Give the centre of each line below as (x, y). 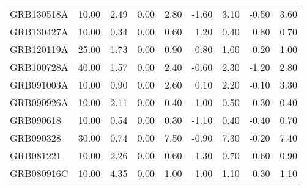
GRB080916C (39, 173)
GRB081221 (35, 155)
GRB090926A (39, 102)
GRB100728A (39, 67)
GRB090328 (35, 138)
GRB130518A (39, 14)
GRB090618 (35, 120)
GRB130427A (39, 31)
